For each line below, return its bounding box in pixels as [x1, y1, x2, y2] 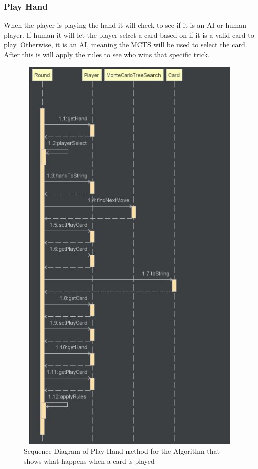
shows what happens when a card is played [24, 455, 155, 466]
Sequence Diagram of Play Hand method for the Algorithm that [24, 446, 220, 456]
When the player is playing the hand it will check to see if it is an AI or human [4, 20, 247, 30]
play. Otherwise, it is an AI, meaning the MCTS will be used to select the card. [4, 39, 247, 50]
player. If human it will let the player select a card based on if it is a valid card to [4, 29, 254, 40]
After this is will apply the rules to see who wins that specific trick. [4, 49, 210, 59]
